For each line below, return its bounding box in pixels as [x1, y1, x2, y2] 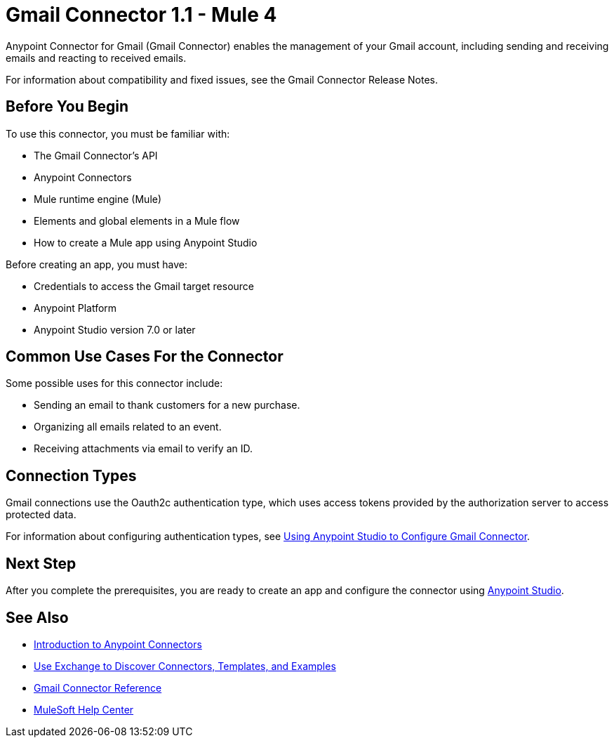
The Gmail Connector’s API [34, 149, 158, 162]
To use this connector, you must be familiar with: [6, 127, 230, 140]
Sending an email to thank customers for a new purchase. [34, 399, 300, 412]
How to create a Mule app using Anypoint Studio [34, 236, 258, 249]
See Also [6, 608, 69, 626]
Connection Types [6, 466, 137, 485]
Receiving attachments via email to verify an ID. [34, 442, 253, 455]
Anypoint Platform [34, 301, 117, 314]
